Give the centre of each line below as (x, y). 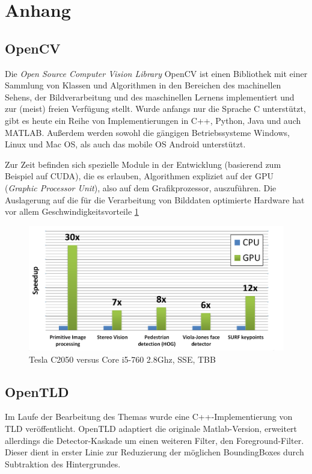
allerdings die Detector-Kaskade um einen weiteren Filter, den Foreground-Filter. (154, 440)
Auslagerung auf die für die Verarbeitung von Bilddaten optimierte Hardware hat (155, 199)
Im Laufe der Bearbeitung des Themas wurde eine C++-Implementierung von (149, 417)
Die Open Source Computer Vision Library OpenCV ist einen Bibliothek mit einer (156, 73)
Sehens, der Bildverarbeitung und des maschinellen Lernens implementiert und (150, 97)
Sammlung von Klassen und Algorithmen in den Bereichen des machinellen (143, 85)
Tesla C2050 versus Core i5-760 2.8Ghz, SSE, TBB (122, 359)
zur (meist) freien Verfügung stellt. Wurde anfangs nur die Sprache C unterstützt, (155, 109)
